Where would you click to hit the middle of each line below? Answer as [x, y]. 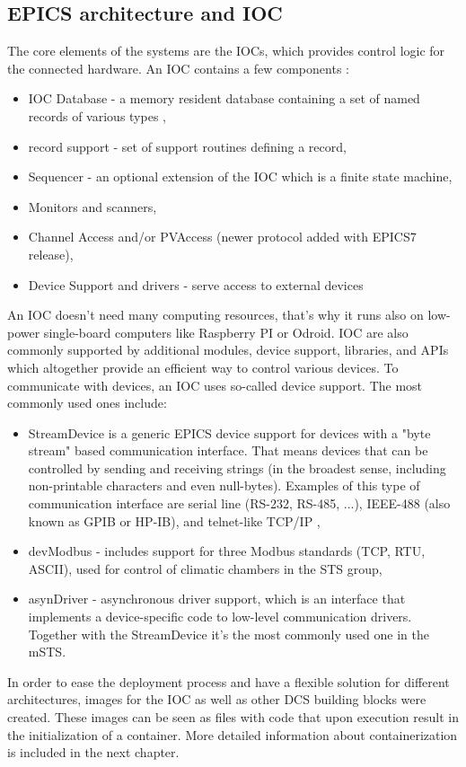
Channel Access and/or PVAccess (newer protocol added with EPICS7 [222, 237]
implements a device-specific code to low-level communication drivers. [220, 617]
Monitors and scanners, [92, 206]
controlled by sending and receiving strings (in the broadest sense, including [237, 467]
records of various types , [97, 115]
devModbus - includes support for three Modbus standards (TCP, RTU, [227, 551]
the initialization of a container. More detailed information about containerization [233, 734]
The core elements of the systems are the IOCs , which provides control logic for [226, 51]
